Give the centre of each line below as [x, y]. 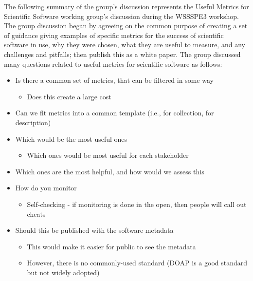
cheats [36, 214]
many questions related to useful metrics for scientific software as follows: [113, 64]
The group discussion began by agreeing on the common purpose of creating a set [126, 26]
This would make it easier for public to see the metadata [111, 246]
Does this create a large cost [69, 96]
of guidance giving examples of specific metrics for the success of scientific [114, 35]
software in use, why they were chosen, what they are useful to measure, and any [125, 45]
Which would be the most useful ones [71, 139]
